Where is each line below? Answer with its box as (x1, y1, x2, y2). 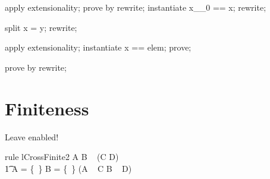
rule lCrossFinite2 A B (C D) (5, 150, 119, 163)
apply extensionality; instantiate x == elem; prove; (5, 41, 191, 54)
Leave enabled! (5, 130, 59, 143)
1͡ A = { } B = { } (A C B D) (5, 162, 132, 174)
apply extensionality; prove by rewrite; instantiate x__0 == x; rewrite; (5, 1, 266, 13)
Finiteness (5, 96, 89, 120)
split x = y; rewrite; (5, 21, 77, 33)
